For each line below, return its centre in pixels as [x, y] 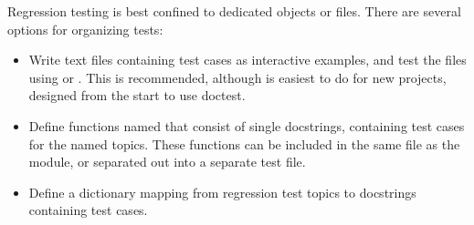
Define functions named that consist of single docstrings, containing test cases [247, 125]
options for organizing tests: [85, 29]
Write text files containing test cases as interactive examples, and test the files [248, 60]
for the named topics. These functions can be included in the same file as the [244, 143]
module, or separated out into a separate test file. [167, 162]
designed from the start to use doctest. [137, 95]
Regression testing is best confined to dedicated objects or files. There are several [234, 11]
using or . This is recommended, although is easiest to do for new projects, [237, 77]
